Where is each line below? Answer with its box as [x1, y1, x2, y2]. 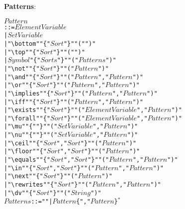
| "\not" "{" [4, 65, 40, 72]
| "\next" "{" [4, 173, 43, 180]
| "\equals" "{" [4, 156, 51, 164]
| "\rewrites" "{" [4, 181, 58, 189]
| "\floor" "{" [4, 148, 47, 155]
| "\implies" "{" [4, 90, 54, 97]
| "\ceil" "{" [4, 139, 43, 147]
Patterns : [4, 1, 36, 11]
